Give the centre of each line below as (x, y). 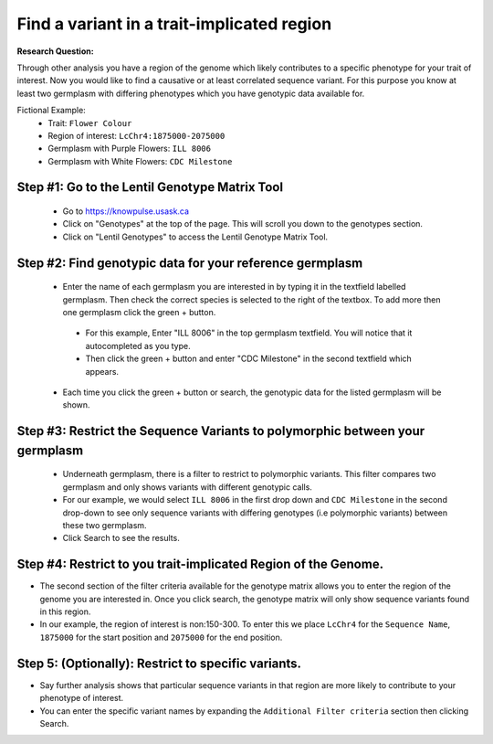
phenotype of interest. (82, 698)
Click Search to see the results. (121, 538)
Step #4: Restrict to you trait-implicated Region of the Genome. (200, 564)
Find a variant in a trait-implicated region (174, 24)
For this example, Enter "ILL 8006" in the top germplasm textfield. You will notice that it (249, 333)
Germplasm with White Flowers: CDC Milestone (140, 161)
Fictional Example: (51, 111)
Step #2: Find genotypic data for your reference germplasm (190, 263)
